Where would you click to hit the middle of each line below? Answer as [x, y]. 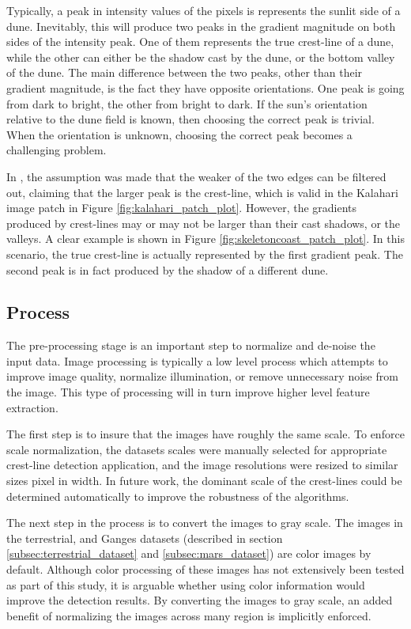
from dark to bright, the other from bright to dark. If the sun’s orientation [187, 103]
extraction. [32, 407]
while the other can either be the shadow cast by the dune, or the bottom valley [201, 57]
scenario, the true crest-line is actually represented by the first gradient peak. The [205, 254]
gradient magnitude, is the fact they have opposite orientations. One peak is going [205, 87]
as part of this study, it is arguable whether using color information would [186, 584]
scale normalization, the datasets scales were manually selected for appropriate [197, 449]
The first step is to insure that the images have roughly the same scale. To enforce [205, 434]
